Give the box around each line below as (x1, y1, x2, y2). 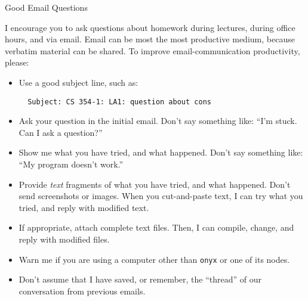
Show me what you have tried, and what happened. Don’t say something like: (19, 146, 303, 159)
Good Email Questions (5, 1, 88, 13)
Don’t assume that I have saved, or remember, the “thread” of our (19, 273, 261, 286)
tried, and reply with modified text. (19, 201, 149, 213)
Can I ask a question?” (19, 126, 103, 138)
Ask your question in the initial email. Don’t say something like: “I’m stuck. (19, 114, 297, 127)
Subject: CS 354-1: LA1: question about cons (27, 97, 211, 106)
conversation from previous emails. (19, 284, 146, 297)
